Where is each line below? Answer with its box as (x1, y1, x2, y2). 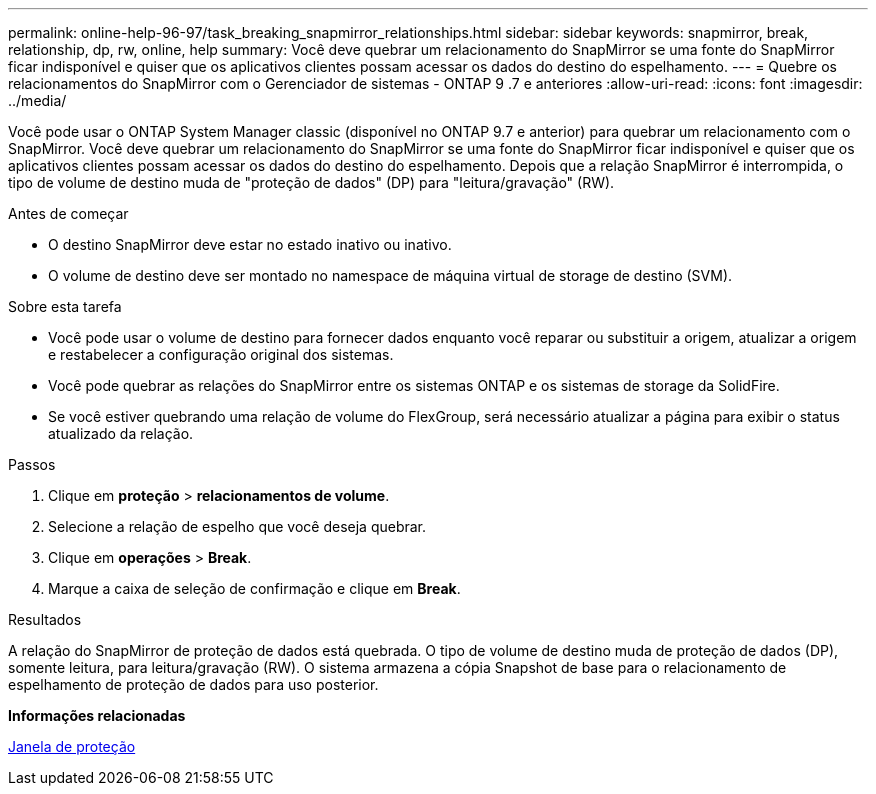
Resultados (8, 611, 82, 628)
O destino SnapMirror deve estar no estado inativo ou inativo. (48, 236, 452, 253)
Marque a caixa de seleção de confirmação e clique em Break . (48, 580, 461, 597)
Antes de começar (8, 205, 129, 222)
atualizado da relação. (48, 425, 194, 442)
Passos (8, 456, 56, 473)
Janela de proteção (8, 738, 136, 755)
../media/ (8, 92, 67, 109)
